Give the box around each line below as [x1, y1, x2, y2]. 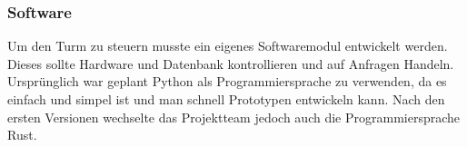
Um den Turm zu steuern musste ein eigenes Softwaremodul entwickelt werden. [7, 36, 448, 55]
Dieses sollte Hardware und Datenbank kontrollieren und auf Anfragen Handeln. [7, 54, 454, 73]
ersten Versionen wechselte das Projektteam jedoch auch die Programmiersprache [7, 107, 461, 126]
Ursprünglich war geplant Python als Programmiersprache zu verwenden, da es [7, 72, 447, 91]
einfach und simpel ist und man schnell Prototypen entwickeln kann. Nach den [7, 90, 445, 108]
